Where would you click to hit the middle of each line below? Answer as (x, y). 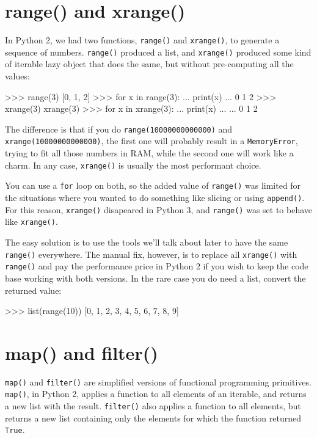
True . (15, 430)
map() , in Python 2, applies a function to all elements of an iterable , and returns (156, 394)
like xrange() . (31, 221)
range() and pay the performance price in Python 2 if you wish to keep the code (157, 266)
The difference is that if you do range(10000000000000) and (119, 129)
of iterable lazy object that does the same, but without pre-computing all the (149, 64)
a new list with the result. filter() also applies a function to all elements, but (153, 406)
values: (17, 76)
